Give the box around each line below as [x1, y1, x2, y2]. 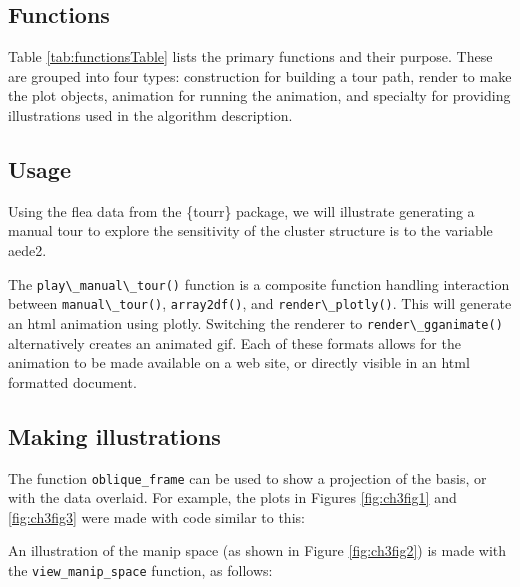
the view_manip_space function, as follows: [8, 559, 273, 580]
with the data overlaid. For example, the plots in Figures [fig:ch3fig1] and [8, 487, 457, 508]
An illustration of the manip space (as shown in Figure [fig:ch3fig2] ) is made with [8, 540, 507, 561]
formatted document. [8, 371, 137, 392]
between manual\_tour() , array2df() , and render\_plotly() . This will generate [8, 293, 512, 314]
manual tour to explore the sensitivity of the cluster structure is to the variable [8, 220, 493, 241]
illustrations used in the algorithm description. [8, 104, 293, 125]
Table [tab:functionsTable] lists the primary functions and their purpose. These [8, 46, 493, 67]
